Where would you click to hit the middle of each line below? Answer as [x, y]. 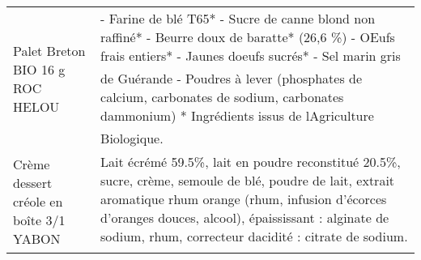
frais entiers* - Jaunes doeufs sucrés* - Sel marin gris [251, 55]
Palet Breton [49, 50]
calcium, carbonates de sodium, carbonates [222, 97]
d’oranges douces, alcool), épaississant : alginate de [245, 217]
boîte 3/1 [39, 220]
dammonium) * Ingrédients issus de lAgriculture [237, 115]
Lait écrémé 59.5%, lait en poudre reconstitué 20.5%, [251, 162]
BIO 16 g [39, 69]
